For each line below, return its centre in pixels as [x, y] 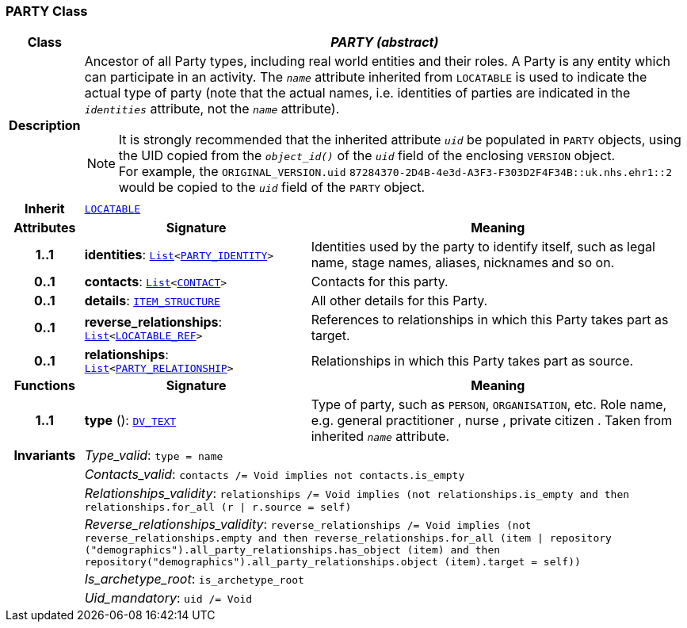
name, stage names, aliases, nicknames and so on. [463, 263]
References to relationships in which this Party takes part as [490, 320]
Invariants [45, 456]
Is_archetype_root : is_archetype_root [194, 579]
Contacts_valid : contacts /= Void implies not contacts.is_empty [275, 475]
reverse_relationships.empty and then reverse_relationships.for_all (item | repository [348, 538]
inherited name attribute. [380, 437]
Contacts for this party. [380, 282]
